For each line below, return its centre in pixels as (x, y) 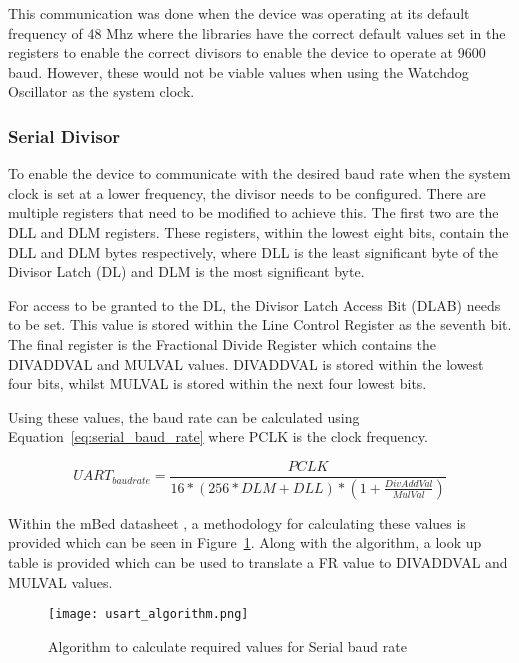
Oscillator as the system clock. (101, 91)
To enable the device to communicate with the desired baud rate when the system (259, 173)
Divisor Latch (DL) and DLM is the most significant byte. (186, 271)
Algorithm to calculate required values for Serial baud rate (227, 645)
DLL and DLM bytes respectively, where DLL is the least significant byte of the (253, 251)
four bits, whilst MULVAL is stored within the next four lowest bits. (217, 383)
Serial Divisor (64, 135)
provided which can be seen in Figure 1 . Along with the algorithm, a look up (245, 542)
